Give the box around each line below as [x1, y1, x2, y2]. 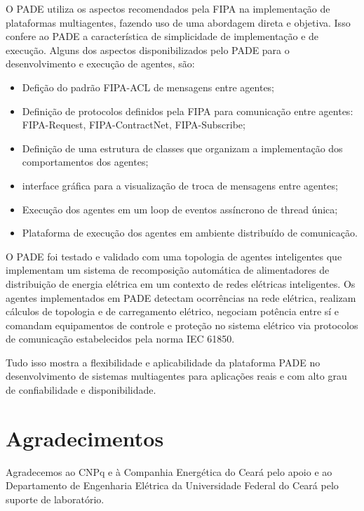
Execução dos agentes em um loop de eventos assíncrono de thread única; [22, 201, 338, 216]
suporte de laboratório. [6, 491, 105, 506]
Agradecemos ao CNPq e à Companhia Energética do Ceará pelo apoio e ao [6, 464, 332, 479]
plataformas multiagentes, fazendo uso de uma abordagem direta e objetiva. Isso [6, 15, 351, 29]
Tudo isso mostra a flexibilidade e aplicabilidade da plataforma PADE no [6, 354, 321, 369]
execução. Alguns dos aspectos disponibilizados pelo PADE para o [6, 42, 290, 57]
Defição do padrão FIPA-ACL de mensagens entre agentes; [22, 79, 275, 94]
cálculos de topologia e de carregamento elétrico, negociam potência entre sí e [6, 304, 339, 319]
